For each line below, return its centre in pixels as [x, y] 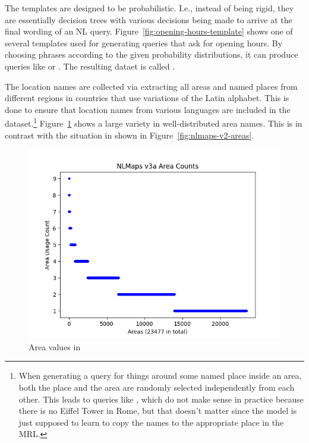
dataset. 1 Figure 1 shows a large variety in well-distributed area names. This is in [154, 122]
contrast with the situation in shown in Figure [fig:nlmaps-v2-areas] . [130, 135]
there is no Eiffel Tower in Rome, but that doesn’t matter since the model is [158, 411]
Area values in [55, 346]
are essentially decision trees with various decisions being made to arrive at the [149, 19]
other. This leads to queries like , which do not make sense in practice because [161, 399]
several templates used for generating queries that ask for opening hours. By [144, 43]
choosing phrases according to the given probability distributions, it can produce [152, 54]
